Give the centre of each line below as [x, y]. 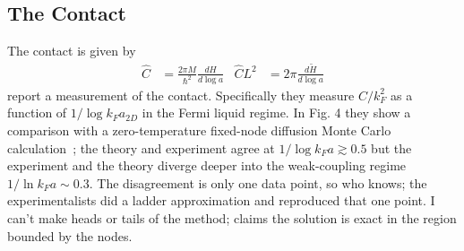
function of [37, 113]
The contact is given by [72, 51]
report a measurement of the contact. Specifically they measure [181, 95]
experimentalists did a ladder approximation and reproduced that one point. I [221, 200]
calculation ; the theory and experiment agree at [141, 147]
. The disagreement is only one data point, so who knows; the [258, 182]
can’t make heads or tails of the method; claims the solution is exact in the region [232, 217]
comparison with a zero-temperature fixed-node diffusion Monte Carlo [199, 130]
